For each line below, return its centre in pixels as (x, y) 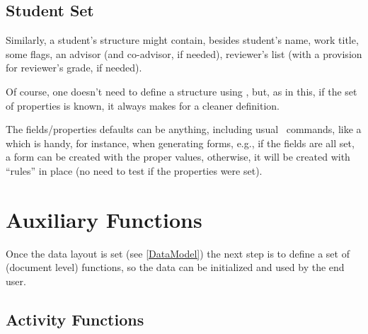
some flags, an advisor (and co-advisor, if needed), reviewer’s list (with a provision (184, 53)
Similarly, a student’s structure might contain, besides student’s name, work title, (182, 40)
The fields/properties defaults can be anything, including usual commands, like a (184, 129)
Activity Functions (75, 319)
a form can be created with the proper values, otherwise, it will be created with (178, 157)
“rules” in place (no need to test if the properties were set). (134, 170)
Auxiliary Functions (104, 219)
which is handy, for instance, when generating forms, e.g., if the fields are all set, (180, 143)
